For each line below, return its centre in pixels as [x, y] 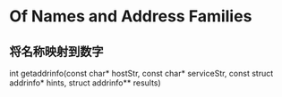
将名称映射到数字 [56, 51]
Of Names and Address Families [131, 16]
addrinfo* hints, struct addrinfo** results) [85, 83]
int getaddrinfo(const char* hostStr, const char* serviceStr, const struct [141, 73]
